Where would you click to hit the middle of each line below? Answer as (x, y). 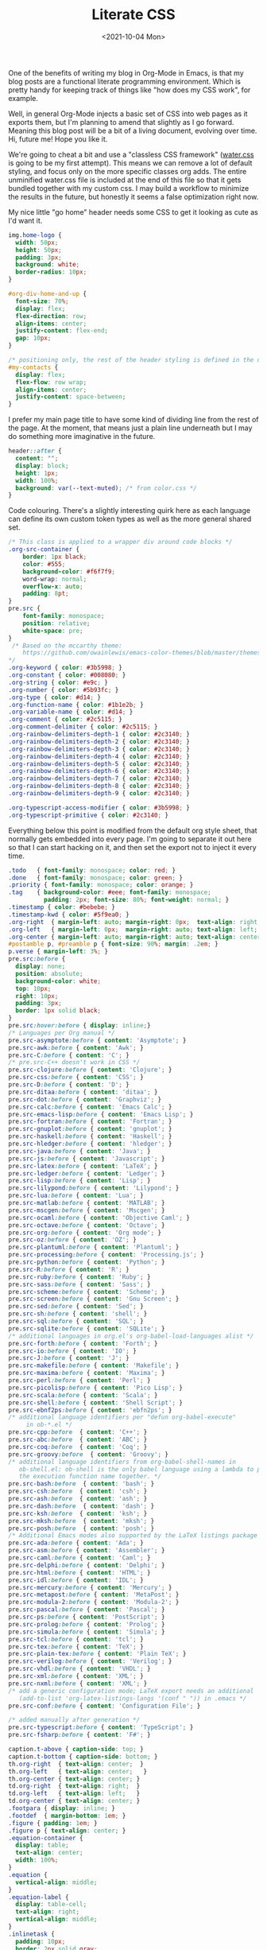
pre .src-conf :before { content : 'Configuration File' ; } (104, 1706)
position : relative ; (56, 623)
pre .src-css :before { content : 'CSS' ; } (76, 1078)
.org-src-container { (44, 550)
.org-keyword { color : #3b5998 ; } (66, 668)
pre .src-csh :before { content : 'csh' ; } (78, 1492)
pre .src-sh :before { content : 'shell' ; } (78, 1314)
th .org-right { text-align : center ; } (76, 1764)
